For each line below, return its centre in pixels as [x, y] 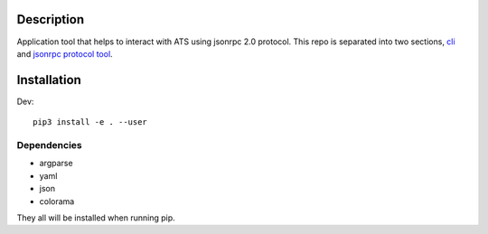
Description [51, 19]
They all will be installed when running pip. [96, 218]
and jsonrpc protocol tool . [65, 53]
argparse [56, 164]
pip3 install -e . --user [90, 122]
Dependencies [50, 145]
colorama [57, 201]
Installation [49, 80]
